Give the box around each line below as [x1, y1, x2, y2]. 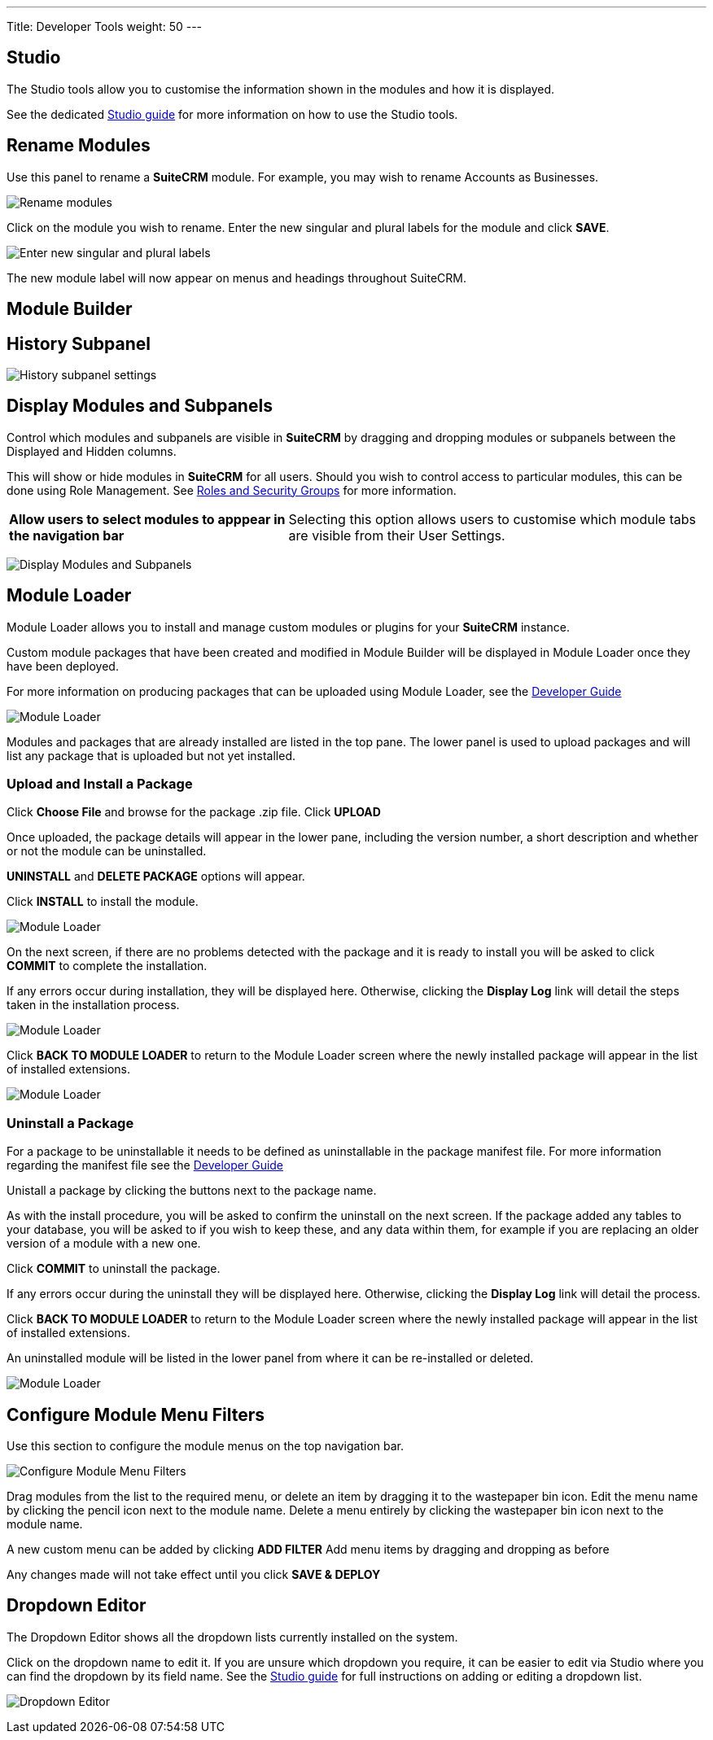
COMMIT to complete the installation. [7, 959, 208, 973]
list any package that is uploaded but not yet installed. [7, 748, 295, 763]
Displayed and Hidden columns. [7, 444, 177, 458]
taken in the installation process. [7, 998, 180, 1012]
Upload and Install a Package [7, 776, 193, 793]
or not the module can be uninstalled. [7, 844, 207, 859]
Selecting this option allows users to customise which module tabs [288, 510, 696, 527]
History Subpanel [7, 333, 151, 354]
